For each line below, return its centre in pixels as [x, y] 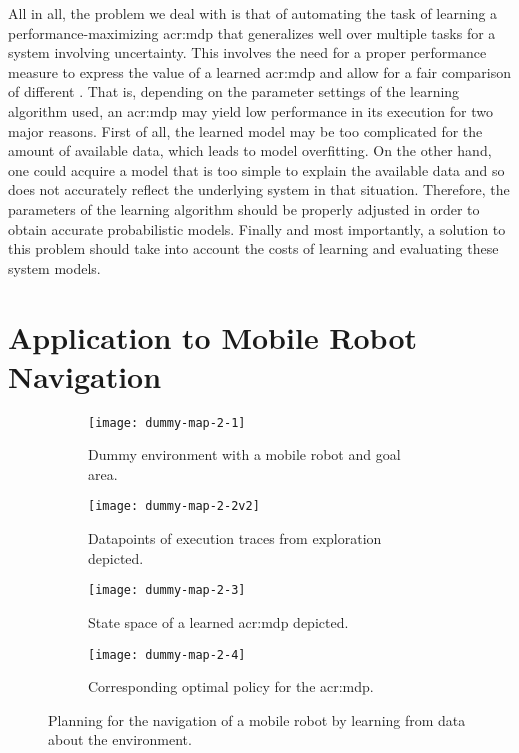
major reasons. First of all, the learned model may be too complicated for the [245, 130]
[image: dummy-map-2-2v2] [174, 506]
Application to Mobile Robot [213, 336]
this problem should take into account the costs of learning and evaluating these [253, 248]
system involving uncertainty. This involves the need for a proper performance [247, 52]
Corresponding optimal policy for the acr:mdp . [231, 686]
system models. [54, 267]
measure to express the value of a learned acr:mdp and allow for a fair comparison [260, 71]
